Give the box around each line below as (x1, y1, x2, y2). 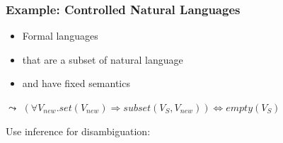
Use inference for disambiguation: (6, 123, 151, 138)
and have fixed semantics (22, 76, 130, 91)
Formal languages (22, 28, 98, 43)
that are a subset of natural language (22, 52, 183, 67)
